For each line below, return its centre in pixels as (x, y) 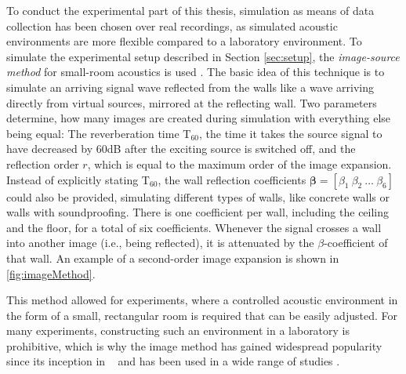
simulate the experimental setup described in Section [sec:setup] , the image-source (203, 56)
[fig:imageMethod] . (51, 273)
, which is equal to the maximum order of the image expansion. (239, 163)
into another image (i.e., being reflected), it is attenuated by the (160, 243)
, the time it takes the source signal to (290, 133)
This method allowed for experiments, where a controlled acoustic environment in (202, 300)
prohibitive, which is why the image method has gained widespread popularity (194, 345)
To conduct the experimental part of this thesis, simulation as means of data (190, 10)
